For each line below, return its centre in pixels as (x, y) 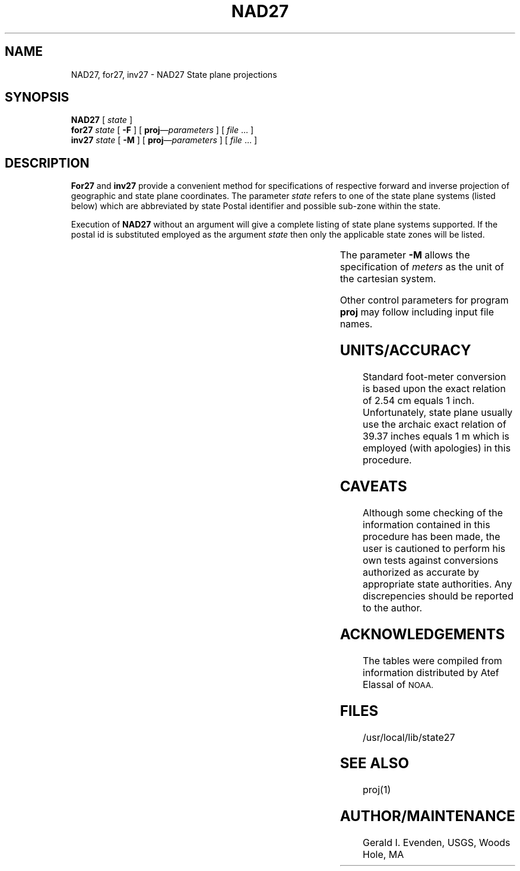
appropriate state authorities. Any (437, 584)
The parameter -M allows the (405, 255)
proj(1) (377, 790)
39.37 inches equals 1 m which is (436, 436)
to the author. (393, 608)
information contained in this (427, 524)
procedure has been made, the (432, 536)
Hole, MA (383, 855)
